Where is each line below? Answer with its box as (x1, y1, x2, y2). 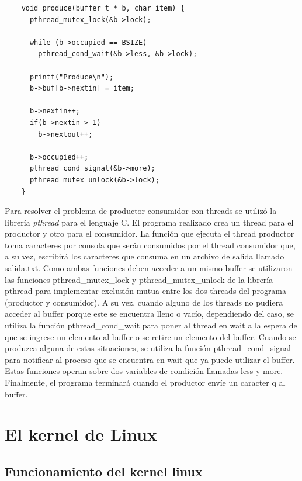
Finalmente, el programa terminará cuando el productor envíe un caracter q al (5, 376, 286, 388)
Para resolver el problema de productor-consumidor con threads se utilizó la (5, 205, 277, 217)
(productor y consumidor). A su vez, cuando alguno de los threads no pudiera (5, 296, 283, 308)
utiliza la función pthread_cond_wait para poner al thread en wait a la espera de (5, 319, 297, 331)
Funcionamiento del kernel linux (5, 462, 203, 480)
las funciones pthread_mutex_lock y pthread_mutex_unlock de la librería (5, 273, 273, 285)
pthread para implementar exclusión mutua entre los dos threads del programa (5, 285, 287, 297)
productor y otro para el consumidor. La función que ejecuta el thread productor (5, 227, 294, 240)
